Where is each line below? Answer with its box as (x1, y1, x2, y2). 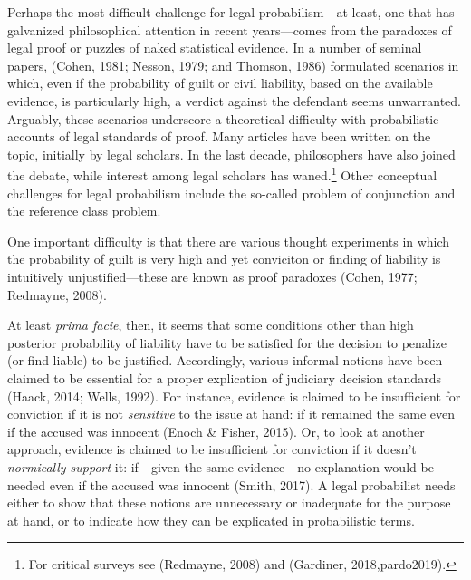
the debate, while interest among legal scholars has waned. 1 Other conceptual (7, 163, 437, 184)
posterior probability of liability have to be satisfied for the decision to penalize (7, 333, 447, 352)
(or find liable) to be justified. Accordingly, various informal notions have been (7, 351, 443, 370)
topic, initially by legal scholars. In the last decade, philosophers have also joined (7, 144, 456, 163)
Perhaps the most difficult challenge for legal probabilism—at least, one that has (7, 3, 455, 21)
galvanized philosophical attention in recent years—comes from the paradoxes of (7, 20, 452, 39)
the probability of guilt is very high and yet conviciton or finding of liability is (7, 249, 441, 268)
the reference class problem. (7, 201, 161, 220)
